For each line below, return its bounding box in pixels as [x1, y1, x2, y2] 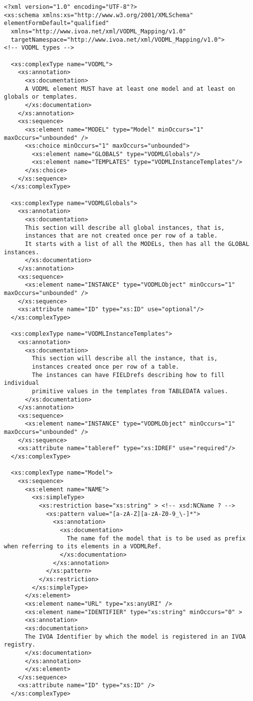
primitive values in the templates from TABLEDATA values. [32, 387, 229, 395]
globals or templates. [4, 93, 78, 101]
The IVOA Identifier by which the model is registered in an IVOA [24, 633, 246, 640]
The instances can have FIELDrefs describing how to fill [32, 371, 225, 378]
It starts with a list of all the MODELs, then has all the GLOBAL [24, 241, 250, 248]
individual [4, 379, 39, 387]
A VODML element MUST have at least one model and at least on [24, 85, 235, 92]
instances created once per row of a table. [32, 363, 179, 370]
